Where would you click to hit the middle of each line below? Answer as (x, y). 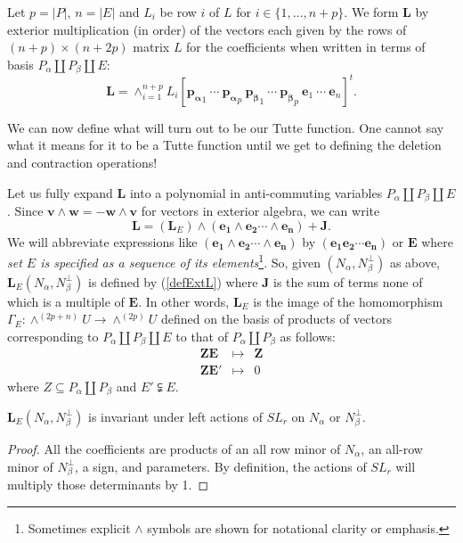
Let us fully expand (60, 192)
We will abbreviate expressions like (102, 241)
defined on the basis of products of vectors (276, 319)
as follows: (308, 336)
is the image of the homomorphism (348, 301)
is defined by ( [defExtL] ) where (173, 281)
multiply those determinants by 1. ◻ (108, 485)
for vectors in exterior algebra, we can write (260, 210)
